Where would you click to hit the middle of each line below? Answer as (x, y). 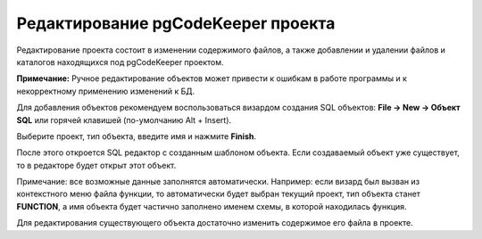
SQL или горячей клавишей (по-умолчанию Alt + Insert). (124, 119)
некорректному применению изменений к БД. (106, 91)
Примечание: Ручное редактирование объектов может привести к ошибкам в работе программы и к (212, 78)
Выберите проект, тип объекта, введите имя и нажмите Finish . (136, 136)
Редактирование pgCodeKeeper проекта (176, 23)
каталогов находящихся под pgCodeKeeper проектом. (120, 62)
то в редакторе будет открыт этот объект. (96, 165)
